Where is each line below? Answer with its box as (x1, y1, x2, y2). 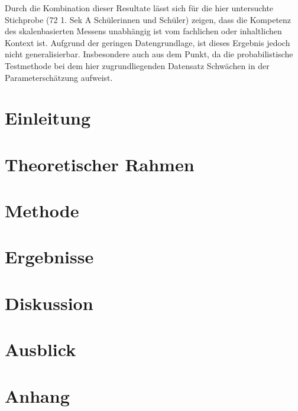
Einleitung (5, 106, 91, 130)
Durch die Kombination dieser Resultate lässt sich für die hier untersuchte (5, 2, 274, 14)
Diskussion (5, 291, 93, 315)
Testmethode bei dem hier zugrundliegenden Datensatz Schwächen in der (5, 59, 270, 71)
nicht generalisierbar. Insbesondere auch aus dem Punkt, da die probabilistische (5, 48, 293, 60)
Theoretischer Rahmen (5, 152, 195, 176)
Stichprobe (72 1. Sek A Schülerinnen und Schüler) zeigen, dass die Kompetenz (5, 13, 291, 25)
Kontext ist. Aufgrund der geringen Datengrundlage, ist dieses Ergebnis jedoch (5, 36, 290, 48)
